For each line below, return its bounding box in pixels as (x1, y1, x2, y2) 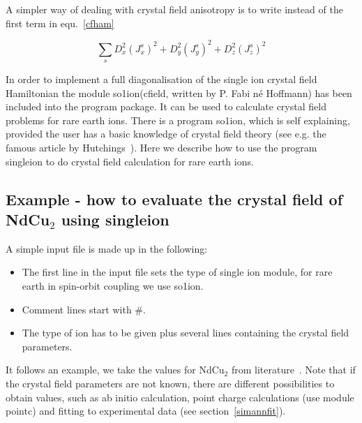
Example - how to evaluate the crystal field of (6, 188, 343, 209)
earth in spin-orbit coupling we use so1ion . (22, 279, 204, 293)
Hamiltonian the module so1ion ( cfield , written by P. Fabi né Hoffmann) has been (6, 85, 352, 100)
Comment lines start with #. (22, 302, 146, 316)
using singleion (61, 209, 169, 230)
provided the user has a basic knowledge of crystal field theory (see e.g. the (6, 126, 326, 141)
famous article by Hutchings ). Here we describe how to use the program (6, 140, 317, 155)
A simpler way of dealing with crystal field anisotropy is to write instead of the (6, 2, 343, 16)
